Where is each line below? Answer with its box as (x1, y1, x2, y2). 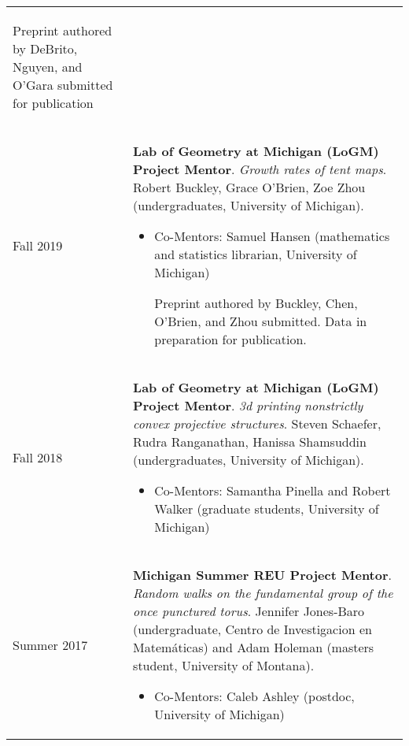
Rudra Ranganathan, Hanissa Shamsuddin (133, 432, 367, 451)
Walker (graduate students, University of (154, 499, 379, 518)
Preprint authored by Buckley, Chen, (154, 294, 358, 312)
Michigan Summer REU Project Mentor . (133, 566, 392, 584)
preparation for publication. (154, 330, 307, 348)
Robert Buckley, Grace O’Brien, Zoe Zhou (133, 178, 366, 196)
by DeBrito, (13, 39, 78, 58)
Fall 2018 (13, 447, 63, 466)
